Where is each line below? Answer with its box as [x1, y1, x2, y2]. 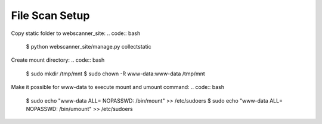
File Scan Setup [11, 9, 90, 22]
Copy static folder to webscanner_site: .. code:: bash [11, 30, 141, 37]
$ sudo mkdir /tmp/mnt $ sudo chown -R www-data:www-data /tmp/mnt [26, 70, 205, 77]
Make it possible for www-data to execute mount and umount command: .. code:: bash [11, 84, 225, 91]
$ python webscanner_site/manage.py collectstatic [26, 43, 151, 50]
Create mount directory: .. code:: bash [11, 56, 105, 63]
